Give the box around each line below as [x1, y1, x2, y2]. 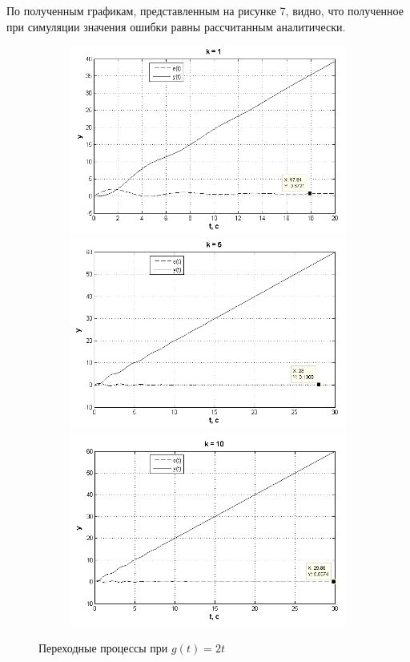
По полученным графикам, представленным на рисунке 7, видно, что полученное [6, 2, 404, 18]
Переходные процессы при [38, 639, 168, 656]
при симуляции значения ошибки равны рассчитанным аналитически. [6, 18, 346, 34]
